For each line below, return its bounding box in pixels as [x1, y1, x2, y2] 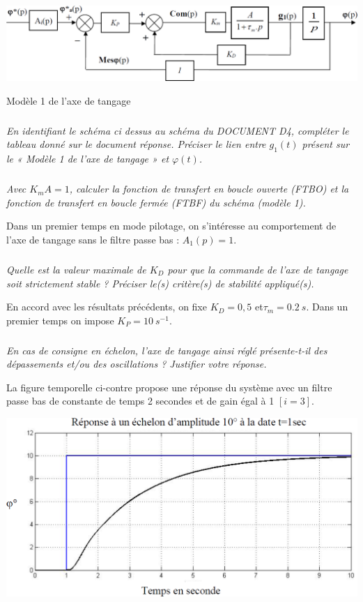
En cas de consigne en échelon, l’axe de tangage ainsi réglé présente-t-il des [6, 343, 327, 357]
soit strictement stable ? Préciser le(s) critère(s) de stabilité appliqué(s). [6, 276, 314, 290]
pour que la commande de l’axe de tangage [167, 262, 348, 276]
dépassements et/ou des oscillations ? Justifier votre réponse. [6, 356, 267, 371]
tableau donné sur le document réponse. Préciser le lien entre [6, 137, 266, 151]
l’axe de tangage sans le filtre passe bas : [6, 232, 180, 246]
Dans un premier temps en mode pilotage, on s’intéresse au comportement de [6, 218, 337, 233]
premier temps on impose [6, 313, 114, 327]
